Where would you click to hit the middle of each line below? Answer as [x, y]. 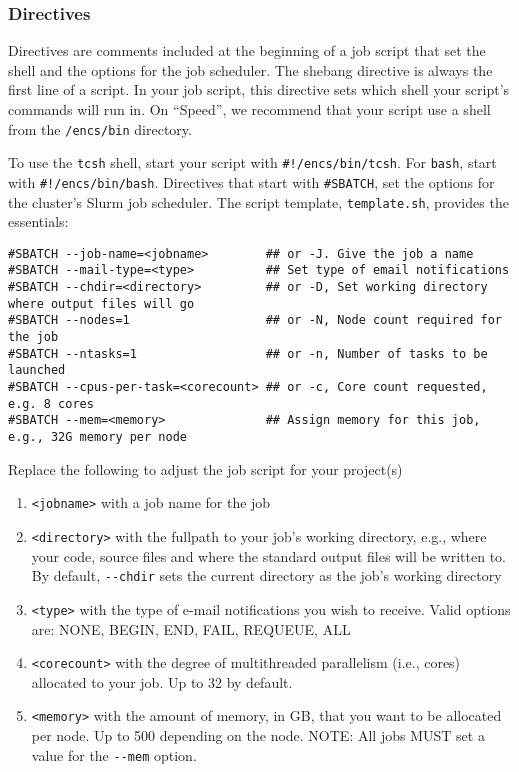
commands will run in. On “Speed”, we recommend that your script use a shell [249, 109]
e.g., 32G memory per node [97, 437]
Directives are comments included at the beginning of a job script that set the [247, 50]
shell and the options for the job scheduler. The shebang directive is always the [250, 69]
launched [37, 370]
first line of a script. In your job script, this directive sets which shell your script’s [259, 89]
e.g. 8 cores [51, 403]
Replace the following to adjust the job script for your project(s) [205, 468]
